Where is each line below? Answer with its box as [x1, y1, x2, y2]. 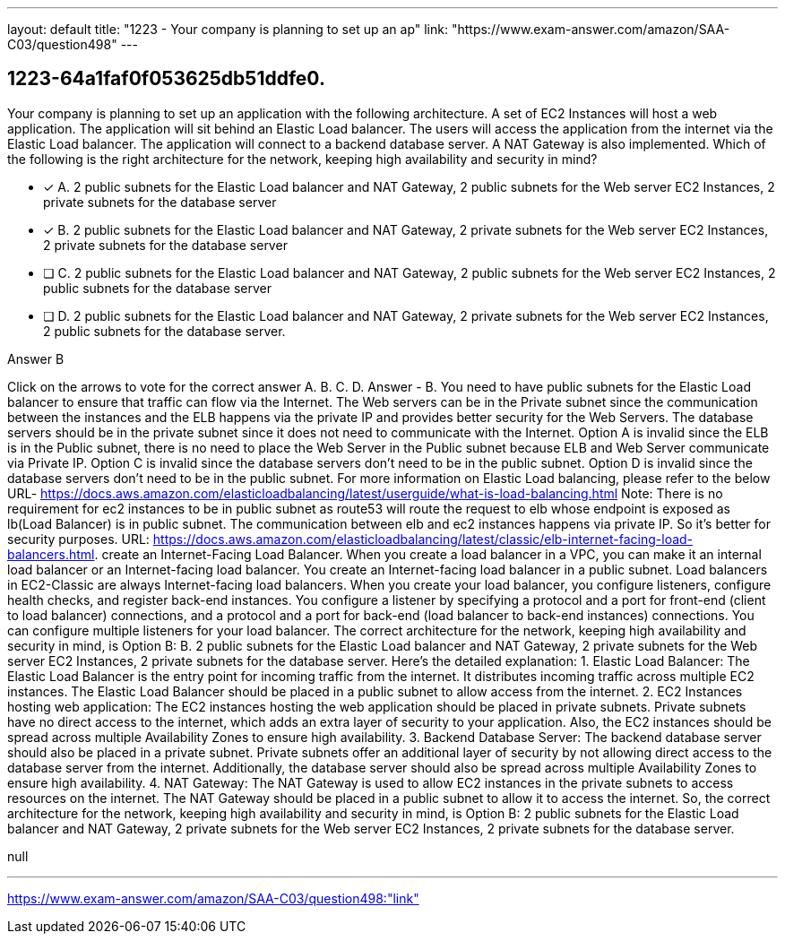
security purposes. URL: [7, 531, 150, 547]
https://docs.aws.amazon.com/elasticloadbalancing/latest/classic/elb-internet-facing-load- [152, 531, 694, 547]
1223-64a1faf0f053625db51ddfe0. [7, 67, 325, 91]
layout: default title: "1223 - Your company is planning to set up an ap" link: [7, 22, 448, 37]
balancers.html [7, 546, 95, 562]
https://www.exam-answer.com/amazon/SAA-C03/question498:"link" [7, 890, 419, 906]
